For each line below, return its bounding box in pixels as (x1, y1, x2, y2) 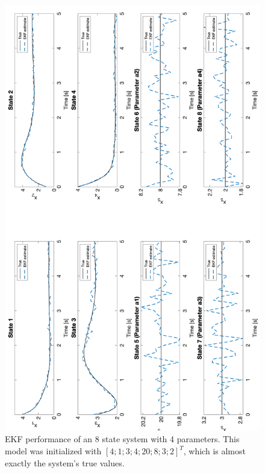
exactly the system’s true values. (5, 456, 125, 469)
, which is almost (183, 445, 246, 457)
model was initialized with (5, 445, 102, 457)
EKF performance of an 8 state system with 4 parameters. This (5, 433, 240, 445)
